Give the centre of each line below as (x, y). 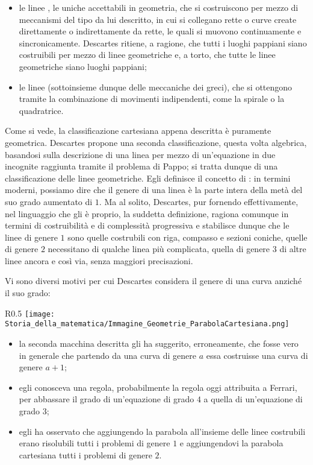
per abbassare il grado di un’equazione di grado (107, 399)
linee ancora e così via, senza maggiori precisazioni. (99, 260)
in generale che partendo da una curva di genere (107, 355)
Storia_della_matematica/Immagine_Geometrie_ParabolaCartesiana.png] (147, 324)
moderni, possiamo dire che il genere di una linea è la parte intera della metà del (154, 190)
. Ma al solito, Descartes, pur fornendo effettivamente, (199, 201)
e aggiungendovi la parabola (231, 443)
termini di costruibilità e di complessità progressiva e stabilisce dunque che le (147, 225)
